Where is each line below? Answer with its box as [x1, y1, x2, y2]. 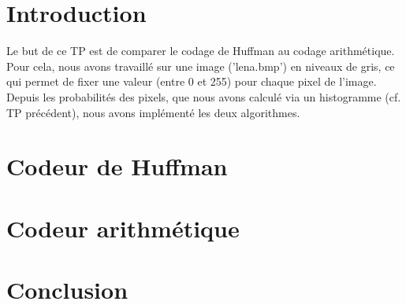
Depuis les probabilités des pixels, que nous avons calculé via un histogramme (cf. [6, 88, 401, 105]
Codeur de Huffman [6, 150, 228, 182]
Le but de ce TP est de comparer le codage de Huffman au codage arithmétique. [6, 42, 395, 59]
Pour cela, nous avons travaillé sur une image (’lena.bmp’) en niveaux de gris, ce [6, 57, 395, 74]
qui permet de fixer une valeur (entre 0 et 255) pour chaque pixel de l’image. [6, 73, 377, 90]
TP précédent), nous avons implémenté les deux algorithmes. [6, 104, 300, 120]
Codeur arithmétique [6, 211, 240, 244]
